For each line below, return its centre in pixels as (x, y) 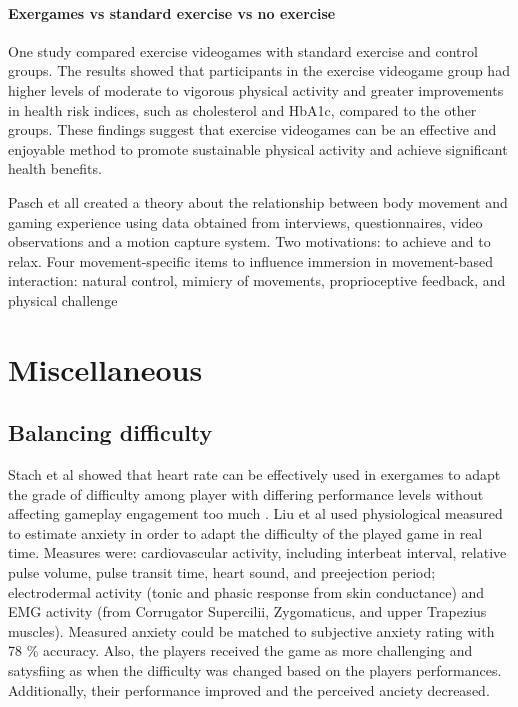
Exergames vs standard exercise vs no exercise (172, 12)
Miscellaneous (105, 368)
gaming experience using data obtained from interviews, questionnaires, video (245, 221)
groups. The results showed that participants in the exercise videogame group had (259, 70)
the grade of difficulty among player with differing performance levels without (246, 493)
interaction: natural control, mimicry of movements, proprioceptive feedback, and (257, 280)
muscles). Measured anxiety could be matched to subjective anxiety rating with (251, 630)
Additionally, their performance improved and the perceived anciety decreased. (249, 689)
